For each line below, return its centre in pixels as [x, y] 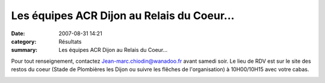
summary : [24, 50]
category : [24, 41]
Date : [18, 33]
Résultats [70, 41]
